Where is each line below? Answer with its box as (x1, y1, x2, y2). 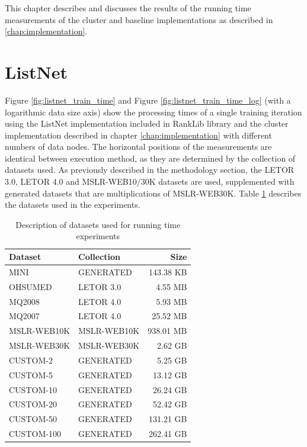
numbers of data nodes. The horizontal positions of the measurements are (5, 140, 272, 153)
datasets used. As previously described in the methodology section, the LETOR (5, 163, 295, 176)
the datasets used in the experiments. (5, 198, 140, 211)
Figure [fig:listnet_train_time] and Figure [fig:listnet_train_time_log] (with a (5, 94, 291, 106)
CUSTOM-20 (9, 398, 57, 410)
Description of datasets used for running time (15, 218, 181, 230)
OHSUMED (9, 280, 52, 292)
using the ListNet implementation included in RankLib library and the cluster (5, 117, 289, 130)
